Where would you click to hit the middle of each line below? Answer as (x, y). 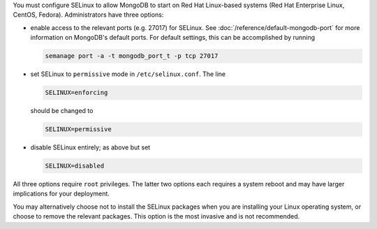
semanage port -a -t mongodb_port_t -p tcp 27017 (132, 56)
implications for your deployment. (61, 194)
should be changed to (62, 111)
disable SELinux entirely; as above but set (90, 147)
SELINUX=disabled (75, 166)
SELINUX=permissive (78, 130)
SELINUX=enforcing (76, 93)
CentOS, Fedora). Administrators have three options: (88, 15)
